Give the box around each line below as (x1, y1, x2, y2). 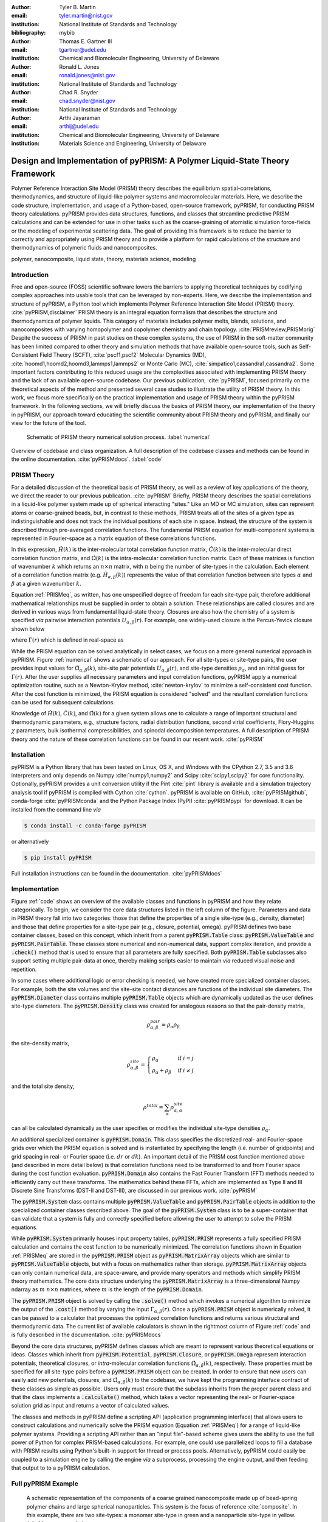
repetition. (11, 966, 37, 973)
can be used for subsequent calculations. (11, 698, 115, 706)
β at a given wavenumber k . (11, 580, 81, 587)
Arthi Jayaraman (59, 114, 101, 122)
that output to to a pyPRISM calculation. (11, 1464, 111, 1471)
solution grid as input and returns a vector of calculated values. (11, 1402, 169, 1409)
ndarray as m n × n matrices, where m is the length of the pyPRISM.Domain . (11, 1286, 203, 1293)
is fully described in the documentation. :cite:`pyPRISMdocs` (11, 1331, 163, 1339)
